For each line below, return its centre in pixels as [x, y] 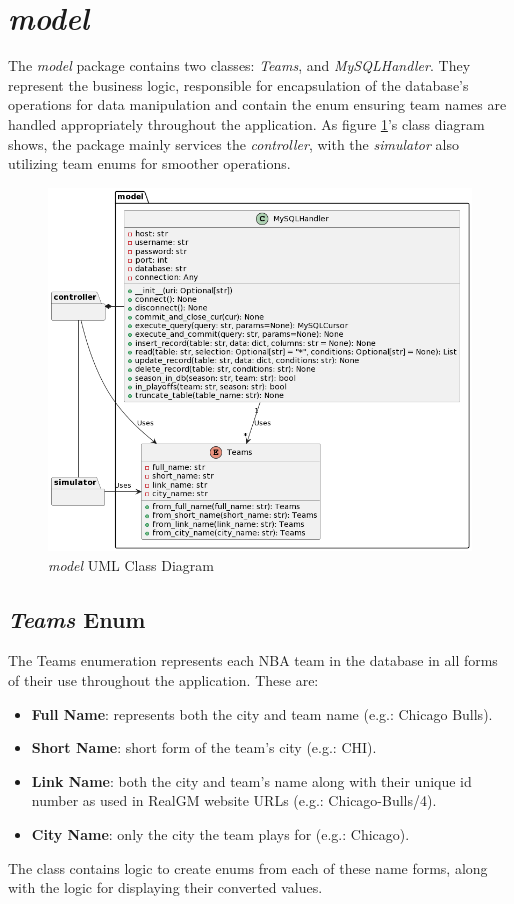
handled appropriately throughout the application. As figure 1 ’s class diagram [246, 123]
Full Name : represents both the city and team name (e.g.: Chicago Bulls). [262, 713]
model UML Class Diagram [131, 564]
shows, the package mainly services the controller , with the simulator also [234, 143]
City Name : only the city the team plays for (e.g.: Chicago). [220, 833]
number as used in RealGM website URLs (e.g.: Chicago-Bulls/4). [234, 800]
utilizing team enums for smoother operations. [149, 163]
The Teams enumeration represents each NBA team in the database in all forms [253, 660]
